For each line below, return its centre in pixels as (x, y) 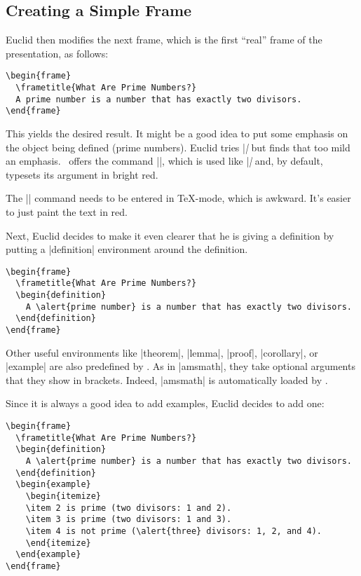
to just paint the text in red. (67, 211)
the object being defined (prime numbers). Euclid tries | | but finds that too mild (178, 147)
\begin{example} (53, 485)
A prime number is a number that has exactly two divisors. (159, 99)
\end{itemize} (58, 543)
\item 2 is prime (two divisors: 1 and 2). (129, 508)
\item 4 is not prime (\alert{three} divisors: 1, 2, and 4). (174, 531)
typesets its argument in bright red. (82, 174)
